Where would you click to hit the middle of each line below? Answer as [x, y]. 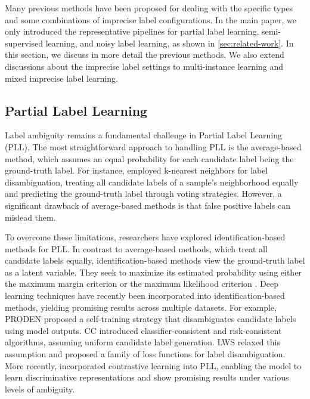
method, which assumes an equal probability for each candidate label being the [149, 158]
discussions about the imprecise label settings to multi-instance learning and [144, 66]
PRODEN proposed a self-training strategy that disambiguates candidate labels [151, 319]
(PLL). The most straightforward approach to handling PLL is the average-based [153, 146]
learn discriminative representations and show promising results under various [147, 377]
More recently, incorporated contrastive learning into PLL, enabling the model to [153, 365]
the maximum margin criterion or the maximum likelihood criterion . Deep [142, 284]
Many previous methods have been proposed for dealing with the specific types [149, 8]
